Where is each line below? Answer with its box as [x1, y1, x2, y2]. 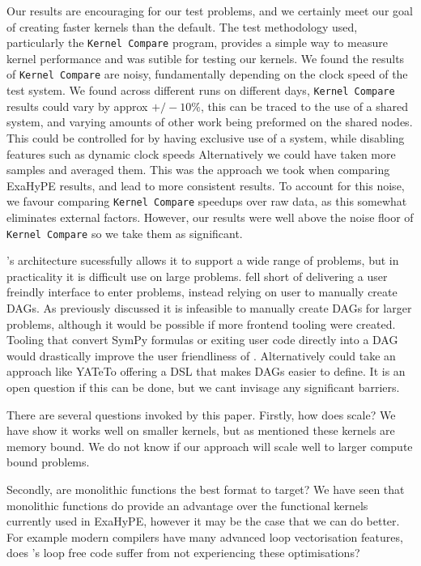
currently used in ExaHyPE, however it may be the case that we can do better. [6, 513, 400, 530]
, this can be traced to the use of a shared [200, 97, 409, 114]
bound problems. [6, 453, 90, 470]
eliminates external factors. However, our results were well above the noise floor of [6, 208, 414, 225]
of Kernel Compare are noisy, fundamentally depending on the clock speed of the [6, 66, 408, 83]
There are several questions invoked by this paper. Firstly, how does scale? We [6, 406, 396, 423]
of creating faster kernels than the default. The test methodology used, [6, 18, 358, 35]
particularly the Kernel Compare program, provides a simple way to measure [6, 34, 388, 51]
